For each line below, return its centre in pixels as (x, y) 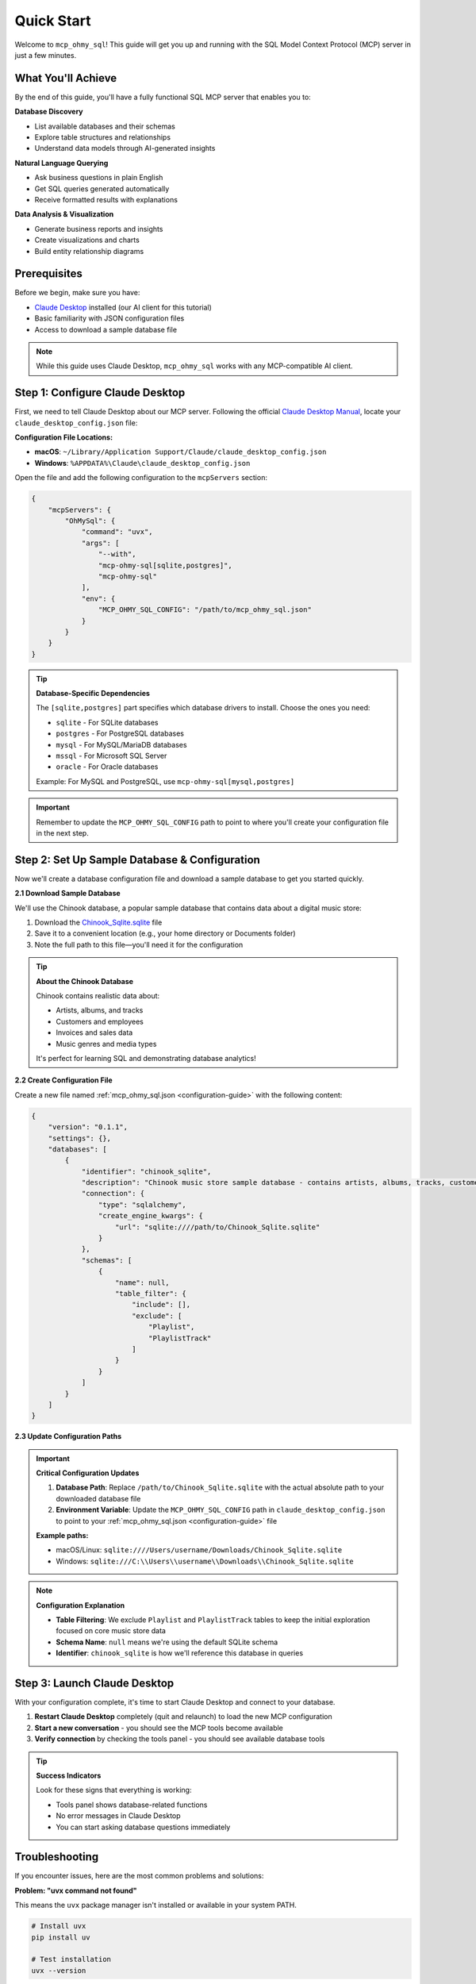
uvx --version (59, 1971)
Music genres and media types (106, 1044)
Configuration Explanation (81, 1605)
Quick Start (53, 21)
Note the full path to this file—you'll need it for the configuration (139, 944)
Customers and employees (100, 1021)
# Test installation (71, 1959)
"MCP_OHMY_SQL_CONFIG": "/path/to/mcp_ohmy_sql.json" (205, 610)
